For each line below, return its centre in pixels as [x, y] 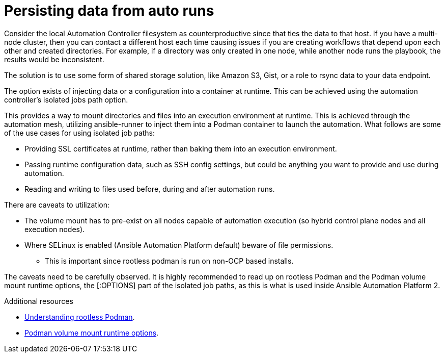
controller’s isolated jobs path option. [66, 99]
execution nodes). [55, 229]
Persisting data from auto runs [109, 11]
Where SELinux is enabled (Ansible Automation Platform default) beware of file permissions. [179, 245]
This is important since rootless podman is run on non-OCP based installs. [169, 261]
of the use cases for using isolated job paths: [80, 133]
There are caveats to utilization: [57, 205]
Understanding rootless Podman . [80, 317]
